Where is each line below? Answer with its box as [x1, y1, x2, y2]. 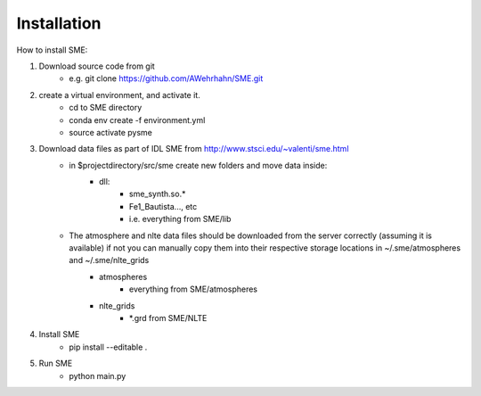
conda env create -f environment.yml [69, 114, 206, 125]
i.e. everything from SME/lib [129, 214, 232, 225]
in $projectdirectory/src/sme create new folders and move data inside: [69, 160, 328, 170]
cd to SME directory [69, 103, 143, 113]
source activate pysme [69, 127, 153, 137]
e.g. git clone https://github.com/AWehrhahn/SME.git [69, 73, 264, 84]
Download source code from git [38, 61, 155, 71]
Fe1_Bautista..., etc [129, 201, 198, 211]
